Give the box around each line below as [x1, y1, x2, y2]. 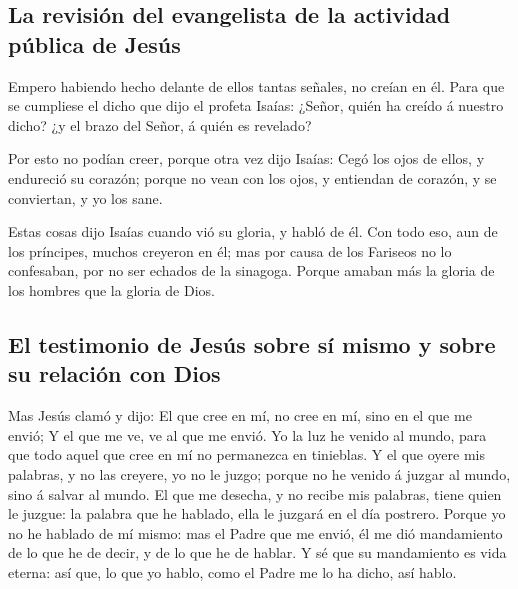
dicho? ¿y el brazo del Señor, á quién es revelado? [8, 114, 312, 135]
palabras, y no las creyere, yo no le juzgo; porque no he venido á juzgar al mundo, [8, 463, 511, 484]
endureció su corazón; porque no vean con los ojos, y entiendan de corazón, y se [8, 167, 497, 188]
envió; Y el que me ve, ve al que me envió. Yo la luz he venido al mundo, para [8, 424, 487, 445]
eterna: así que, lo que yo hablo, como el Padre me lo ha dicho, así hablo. [8, 561, 457, 582]
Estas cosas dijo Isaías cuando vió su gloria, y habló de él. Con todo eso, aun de [8, 221, 498, 242]
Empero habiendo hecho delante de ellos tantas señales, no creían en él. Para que [8, 75, 505, 96]
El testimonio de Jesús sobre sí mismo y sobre [8, 328, 496, 359]
